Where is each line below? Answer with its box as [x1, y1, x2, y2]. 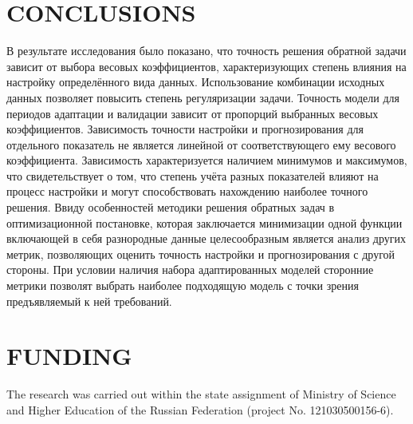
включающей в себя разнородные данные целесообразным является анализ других [6, 230, 407, 247]
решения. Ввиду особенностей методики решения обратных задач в [6, 199, 335, 216]
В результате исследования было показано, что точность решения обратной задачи [6, 42, 407, 59]
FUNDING [6, 339, 132, 372]
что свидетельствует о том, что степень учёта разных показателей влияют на [6, 167, 379, 184]
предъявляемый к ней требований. [6, 292, 172, 309]
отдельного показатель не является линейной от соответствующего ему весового [6, 136, 396, 153]
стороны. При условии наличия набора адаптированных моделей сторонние [6, 261, 374, 278]
